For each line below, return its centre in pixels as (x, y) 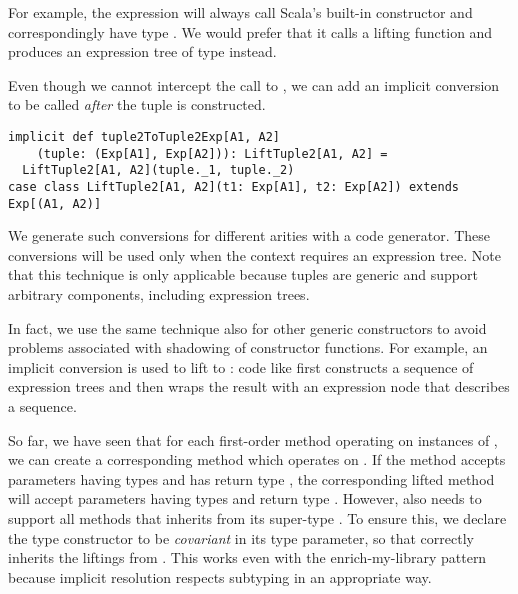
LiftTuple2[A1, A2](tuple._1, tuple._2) (158, 170)
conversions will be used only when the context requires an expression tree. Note (254, 254)
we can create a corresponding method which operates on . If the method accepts (257, 459)
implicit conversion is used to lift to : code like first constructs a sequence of (241, 366)
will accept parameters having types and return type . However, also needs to (245, 498)
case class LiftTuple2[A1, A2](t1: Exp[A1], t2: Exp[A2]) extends (234, 186)
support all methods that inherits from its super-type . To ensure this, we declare (257, 517)
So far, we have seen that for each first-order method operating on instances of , (253, 439)
